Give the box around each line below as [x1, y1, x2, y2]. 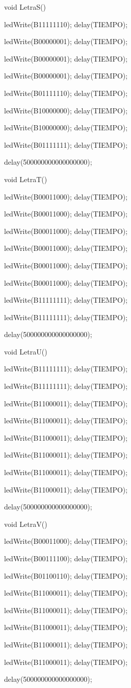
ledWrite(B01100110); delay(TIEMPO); [4, 570, 128, 581]
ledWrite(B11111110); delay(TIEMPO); [4, 18, 128, 29]
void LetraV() [4, 518, 47, 529]
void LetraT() [4, 173, 47, 184]
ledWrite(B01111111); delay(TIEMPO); [4, 139, 128, 150]
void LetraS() [4, 2, 46, 12]
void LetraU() [4, 346, 47, 357]
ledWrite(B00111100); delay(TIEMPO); [4, 553, 128, 563]
